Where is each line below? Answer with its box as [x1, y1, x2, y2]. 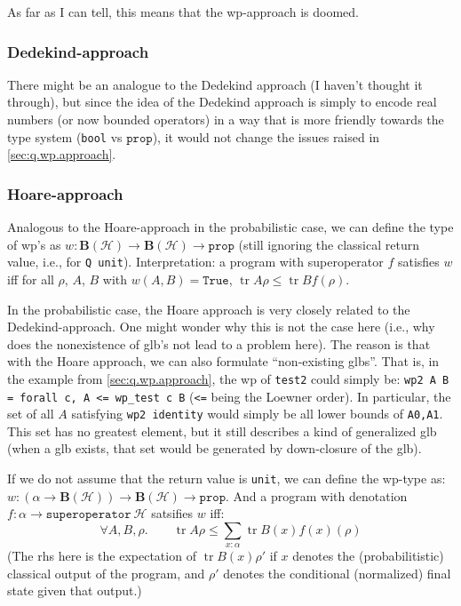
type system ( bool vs [7, 127, 123, 146]
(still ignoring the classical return [238, 235, 419, 253]
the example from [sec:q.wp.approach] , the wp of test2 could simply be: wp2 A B [7, 369, 449, 387]
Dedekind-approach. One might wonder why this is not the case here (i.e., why [7, 317, 435, 336]
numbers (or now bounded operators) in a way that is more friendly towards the [7, 110, 444, 128]
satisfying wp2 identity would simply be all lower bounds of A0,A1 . [71, 404, 443, 423]
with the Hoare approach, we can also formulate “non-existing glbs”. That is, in [7, 352, 440, 371]
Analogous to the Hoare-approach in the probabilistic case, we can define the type [7, 218, 454, 236]
